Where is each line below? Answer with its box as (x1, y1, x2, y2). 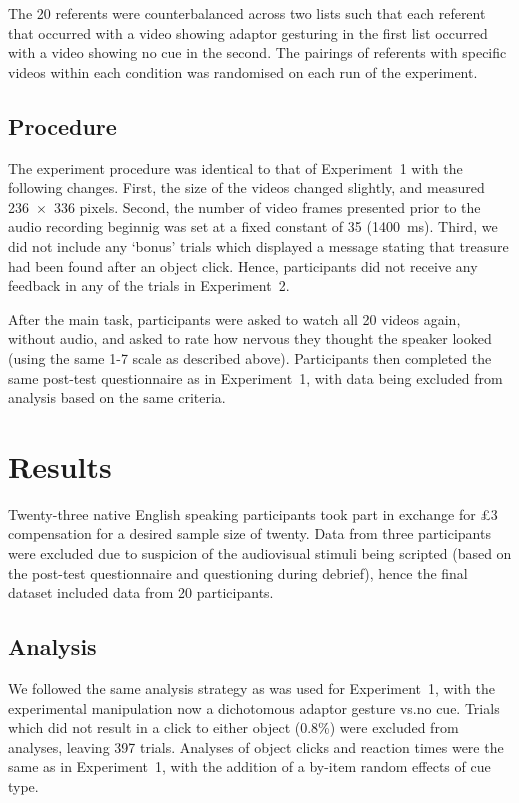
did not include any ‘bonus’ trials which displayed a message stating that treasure (8, 235, 509, 256)
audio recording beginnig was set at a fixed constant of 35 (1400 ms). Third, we (8, 216, 498, 237)
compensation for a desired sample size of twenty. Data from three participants (8, 523, 491, 544)
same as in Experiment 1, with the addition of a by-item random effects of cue (8, 756, 491, 777)
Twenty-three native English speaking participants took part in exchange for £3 (8, 503, 498, 524)
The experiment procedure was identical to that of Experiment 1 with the (8, 157, 463, 178)
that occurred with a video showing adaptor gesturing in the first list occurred (8, 22, 488, 43)
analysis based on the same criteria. (8, 387, 226, 408)
